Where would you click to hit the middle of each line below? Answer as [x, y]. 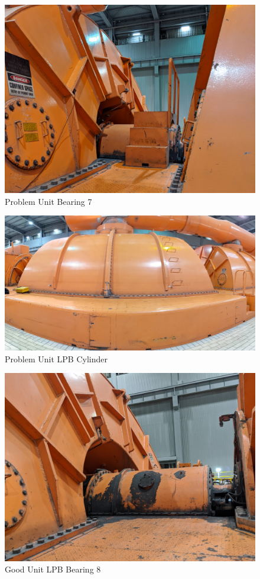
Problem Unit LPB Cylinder [56, 358]
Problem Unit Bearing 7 [48, 201]
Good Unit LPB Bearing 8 [53, 569]
